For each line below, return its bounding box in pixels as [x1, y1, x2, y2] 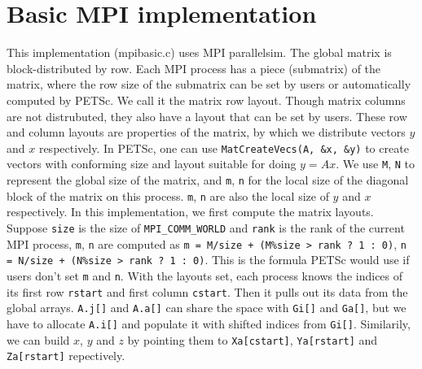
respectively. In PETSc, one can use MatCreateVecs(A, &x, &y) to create [38, 139, 409, 156]
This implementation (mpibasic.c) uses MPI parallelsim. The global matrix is [7, 44, 392, 61]
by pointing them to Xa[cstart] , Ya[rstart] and [127, 331, 378, 348]
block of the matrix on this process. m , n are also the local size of [7, 187, 329, 204]
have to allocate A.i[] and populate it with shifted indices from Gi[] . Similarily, [7, 315, 411, 332]
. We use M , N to [336, 155, 415, 172]
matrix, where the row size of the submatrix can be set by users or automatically [7, 76, 411, 93]
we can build [7, 331, 70, 348]
